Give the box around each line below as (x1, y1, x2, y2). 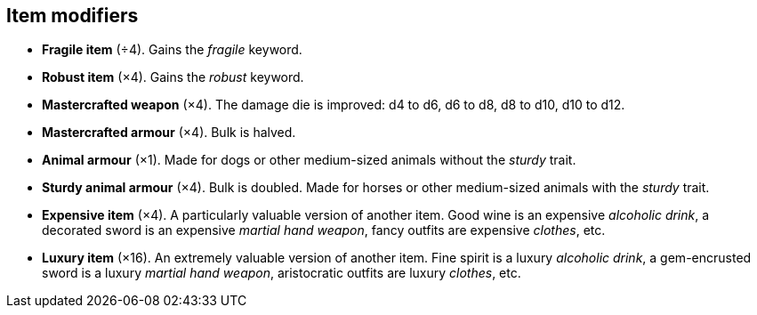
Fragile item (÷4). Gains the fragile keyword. (42, 42, 302, 58)
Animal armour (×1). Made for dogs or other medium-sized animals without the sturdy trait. (42, 152, 576, 168)
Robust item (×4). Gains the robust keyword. (42, 69, 304, 85)
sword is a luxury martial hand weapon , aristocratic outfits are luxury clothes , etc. (42, 265, 521, 281)
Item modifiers (6, 4, 139, 27)
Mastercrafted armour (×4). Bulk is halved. (42, 125, 296, 141)
